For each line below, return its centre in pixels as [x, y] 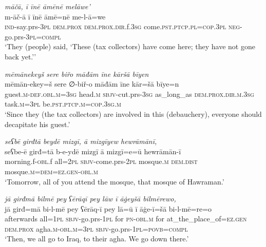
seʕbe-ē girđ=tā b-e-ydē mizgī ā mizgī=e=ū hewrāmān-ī [93, 151]
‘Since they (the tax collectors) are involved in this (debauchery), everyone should [133, 114]
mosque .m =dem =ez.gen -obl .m [51, 171]
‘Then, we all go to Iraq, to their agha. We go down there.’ [97, 239]
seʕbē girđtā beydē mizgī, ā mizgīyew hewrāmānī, [81, 141]
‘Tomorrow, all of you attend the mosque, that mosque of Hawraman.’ [115, 181]
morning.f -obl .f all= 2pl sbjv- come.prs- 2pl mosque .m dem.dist [101, 161]
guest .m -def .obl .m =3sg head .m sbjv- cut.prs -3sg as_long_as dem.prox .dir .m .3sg [129, 94]
